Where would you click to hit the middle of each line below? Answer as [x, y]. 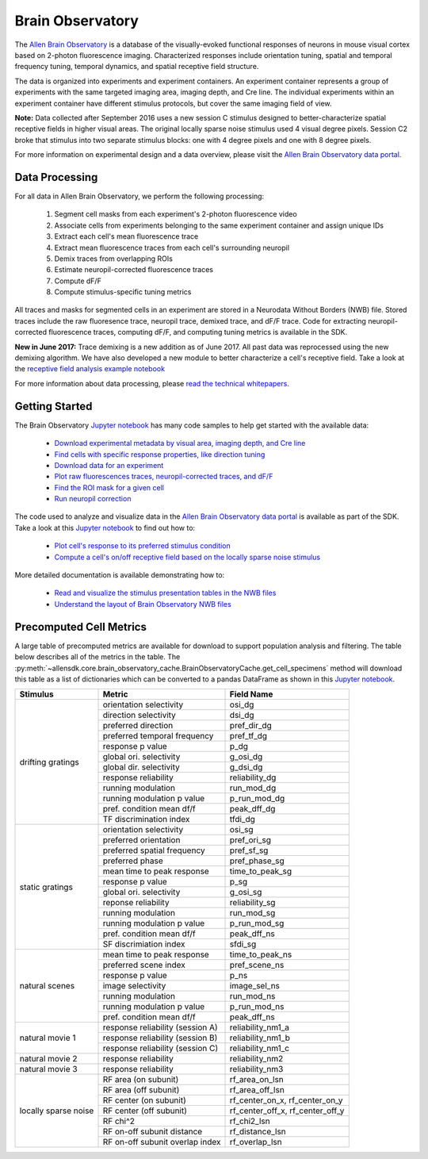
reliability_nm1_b [260, 1038]
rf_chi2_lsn [250, 1121]
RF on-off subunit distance [153, 1132]
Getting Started [53, 406]
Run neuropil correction [93, 499]
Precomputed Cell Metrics [80, 627]
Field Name [251, 694]
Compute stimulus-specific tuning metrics [123, 292]
